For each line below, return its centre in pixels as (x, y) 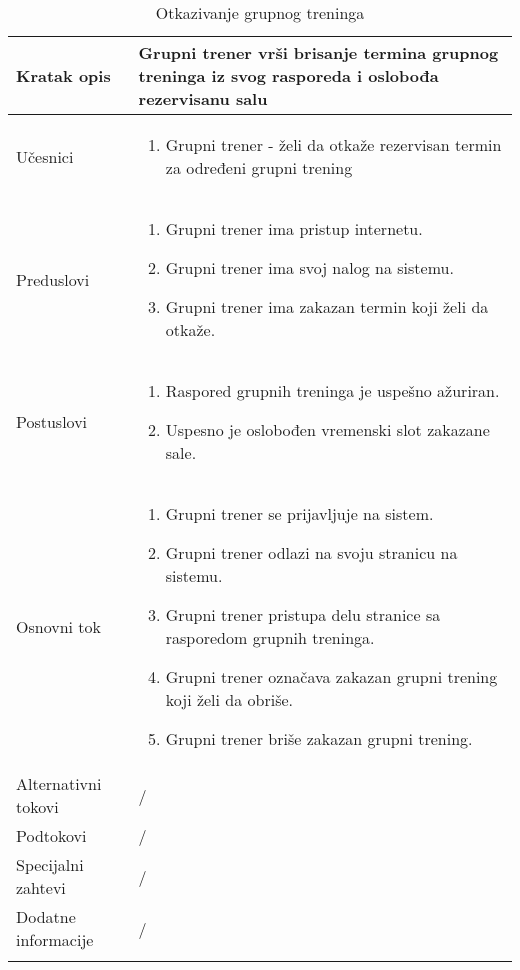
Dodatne (46, 916)
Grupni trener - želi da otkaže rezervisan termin (333, 144)
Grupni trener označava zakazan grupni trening (331, 676)
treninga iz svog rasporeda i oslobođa (288, 75)
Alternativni (59, 783)
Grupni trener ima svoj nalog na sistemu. (309, 267)
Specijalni (50, 864)
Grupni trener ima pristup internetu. (294, 228)
